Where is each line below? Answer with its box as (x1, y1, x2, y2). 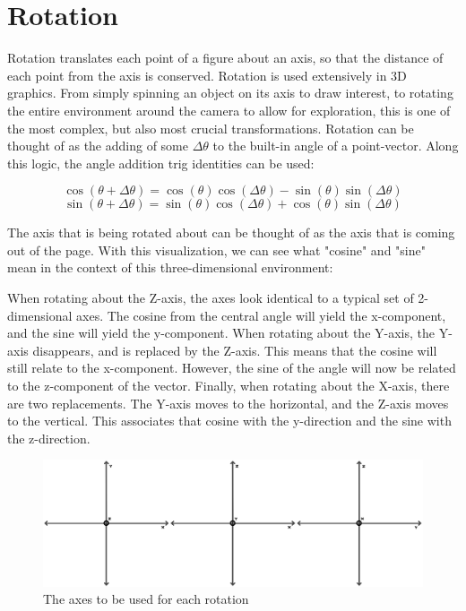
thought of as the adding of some (7, 136, 188, 155)
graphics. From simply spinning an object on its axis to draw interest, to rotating (7, 83, 453, 102)
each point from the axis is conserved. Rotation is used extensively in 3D (7, 65, 407, 84)
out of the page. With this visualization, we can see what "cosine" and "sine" (7, 240, 426, 259)
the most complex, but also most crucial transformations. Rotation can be (7, 118, 414, 137)
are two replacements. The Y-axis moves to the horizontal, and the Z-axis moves (7, 393, 449, 412)
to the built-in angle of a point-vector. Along (212, 136, 459, 155)
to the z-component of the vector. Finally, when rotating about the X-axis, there (7, 376, 450, 395)
